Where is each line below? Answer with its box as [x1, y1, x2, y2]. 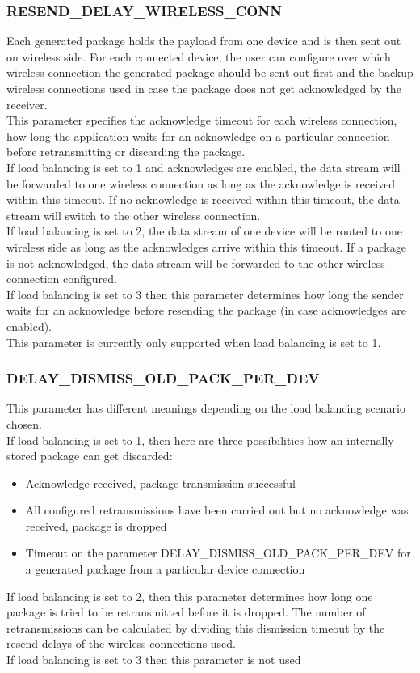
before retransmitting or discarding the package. [6, 143, 246, 160]
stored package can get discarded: [6, 447, 173, 464]
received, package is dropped [25, 517, 167, 534]
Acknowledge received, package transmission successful [25, 474, 296, 491]
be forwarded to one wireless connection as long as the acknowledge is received [6, 175, 396, 192]
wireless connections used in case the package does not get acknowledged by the [6, 80, 401, 96]
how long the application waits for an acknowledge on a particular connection [6, 127, 390, 144]
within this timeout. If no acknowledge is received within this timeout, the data [6, 191, 400, 208]
